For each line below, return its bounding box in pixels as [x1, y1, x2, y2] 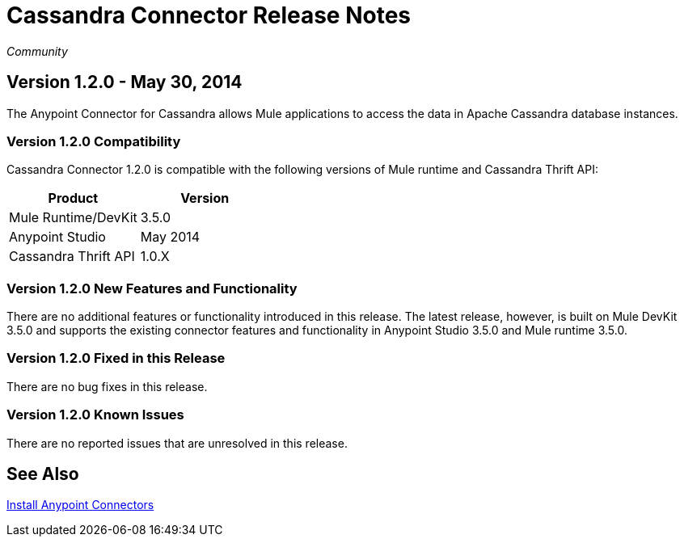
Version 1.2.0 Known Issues [6, 406, 184, 423]
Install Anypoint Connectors [6, 498, 154, 512]
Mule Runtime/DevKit [9, 209, 137, 226]
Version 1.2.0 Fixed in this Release [6, 350, 226, 367]
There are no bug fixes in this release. [6, 379, 208, 394]
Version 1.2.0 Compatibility [6, 133, 181, 149]
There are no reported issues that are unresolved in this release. [6, 436, 348, 450]
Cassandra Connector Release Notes [6, 2, 412, 29]
